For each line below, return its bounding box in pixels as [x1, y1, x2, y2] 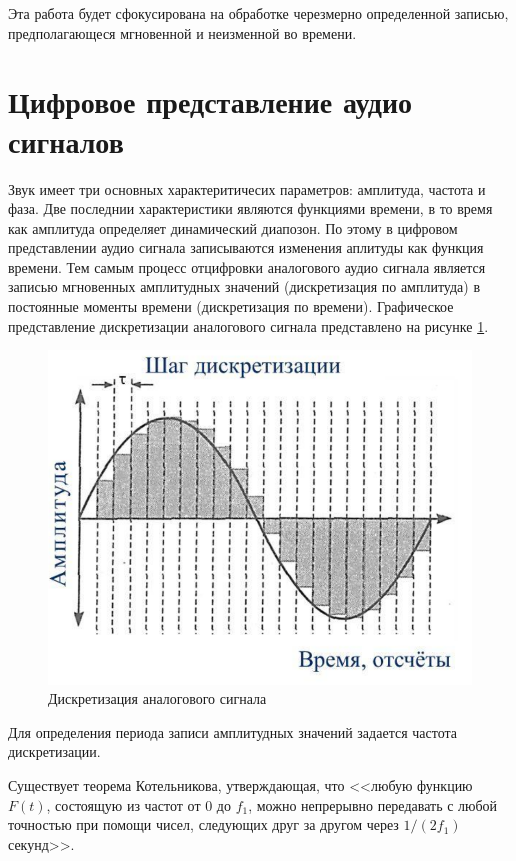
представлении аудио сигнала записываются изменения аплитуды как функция [8, 237, 484, 258]
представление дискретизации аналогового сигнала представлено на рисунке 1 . [8, 315, 489, 336]
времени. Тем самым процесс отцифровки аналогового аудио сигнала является [8, 256, 486, 277]
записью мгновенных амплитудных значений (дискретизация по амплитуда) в [8, 276, 481, 297]
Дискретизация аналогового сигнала [48, 688, 267, 709]
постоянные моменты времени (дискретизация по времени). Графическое [8, 296, 454, 317]
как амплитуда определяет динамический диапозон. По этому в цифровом [8, 217, 458, 238]
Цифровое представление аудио [8, 81, 413, 122]
